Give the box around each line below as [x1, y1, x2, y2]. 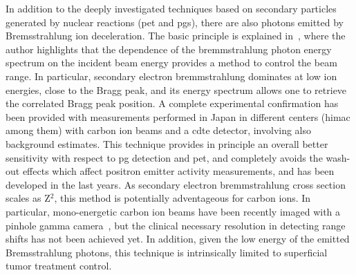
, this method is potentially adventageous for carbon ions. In [54, 191, 311, 205]
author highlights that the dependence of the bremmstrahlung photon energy [6, 41, 332, 56]
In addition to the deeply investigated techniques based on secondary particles [6, 1, 337, 15]
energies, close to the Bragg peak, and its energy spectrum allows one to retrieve [6, 82, 347, 97]
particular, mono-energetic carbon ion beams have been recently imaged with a [6, 204, 341, 218]
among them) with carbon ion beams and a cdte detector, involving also [6, 123, 312, 137]
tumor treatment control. [6, 258, 112, 273]
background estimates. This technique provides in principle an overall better [6, 136, 328, 151]
